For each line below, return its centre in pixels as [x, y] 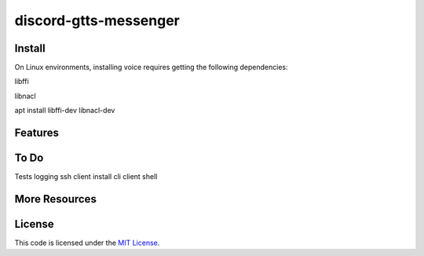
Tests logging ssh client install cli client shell [86, 177]
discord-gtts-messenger [97, 20]
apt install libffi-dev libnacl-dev [65, 111]
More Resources [56, 199]
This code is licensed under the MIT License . [87, 243]
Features [37, 133]
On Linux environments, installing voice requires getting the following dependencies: [151, 68]
